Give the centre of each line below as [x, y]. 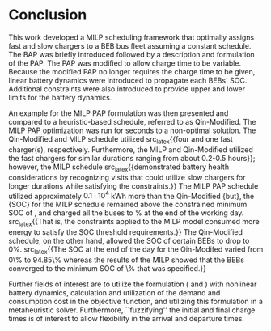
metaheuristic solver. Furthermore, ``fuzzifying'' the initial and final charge [132, 310]
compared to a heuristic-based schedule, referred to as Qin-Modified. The [132, 121]
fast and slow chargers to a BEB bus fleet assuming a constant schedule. [130, 45]
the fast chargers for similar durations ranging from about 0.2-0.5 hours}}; [132, 158]
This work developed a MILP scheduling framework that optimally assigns [131, 37]
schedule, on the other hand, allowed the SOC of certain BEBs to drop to [129, 240]
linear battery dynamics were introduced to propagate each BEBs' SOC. [128, 80]
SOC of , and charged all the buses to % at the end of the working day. [126, 213]
